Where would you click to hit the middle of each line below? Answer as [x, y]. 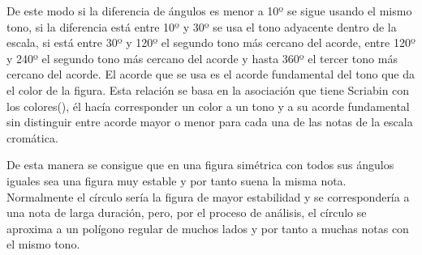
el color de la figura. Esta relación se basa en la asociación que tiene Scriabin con [208, 89]
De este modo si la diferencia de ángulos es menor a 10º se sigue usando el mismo [209, 11]
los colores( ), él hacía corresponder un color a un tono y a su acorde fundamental [208, 106]
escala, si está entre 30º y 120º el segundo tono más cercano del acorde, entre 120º [211, 42]
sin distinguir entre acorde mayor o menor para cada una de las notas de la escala [210, 122]
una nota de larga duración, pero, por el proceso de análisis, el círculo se [187, 212]
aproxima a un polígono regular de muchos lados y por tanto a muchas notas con [208, 228]
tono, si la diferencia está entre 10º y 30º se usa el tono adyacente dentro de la [202, 26]
